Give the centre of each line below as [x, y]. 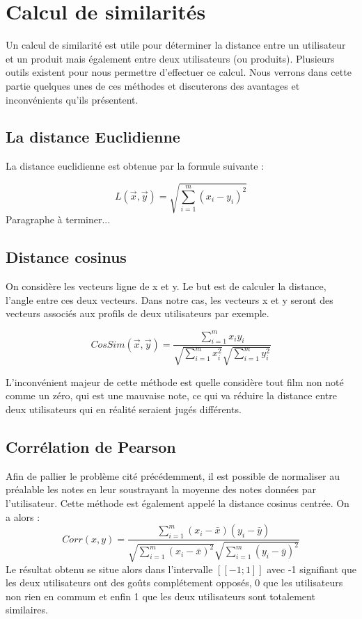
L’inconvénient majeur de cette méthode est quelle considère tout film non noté [175, 381]
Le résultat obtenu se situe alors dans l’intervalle [109, 569]
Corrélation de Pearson [91, 446]
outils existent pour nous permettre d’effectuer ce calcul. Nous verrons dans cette [179, 72]
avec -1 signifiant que [312, 569]
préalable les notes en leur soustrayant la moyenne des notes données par [161, 489]
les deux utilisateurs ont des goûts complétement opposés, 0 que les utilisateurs [174, 582]
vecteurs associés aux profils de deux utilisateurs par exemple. [137, 313]
